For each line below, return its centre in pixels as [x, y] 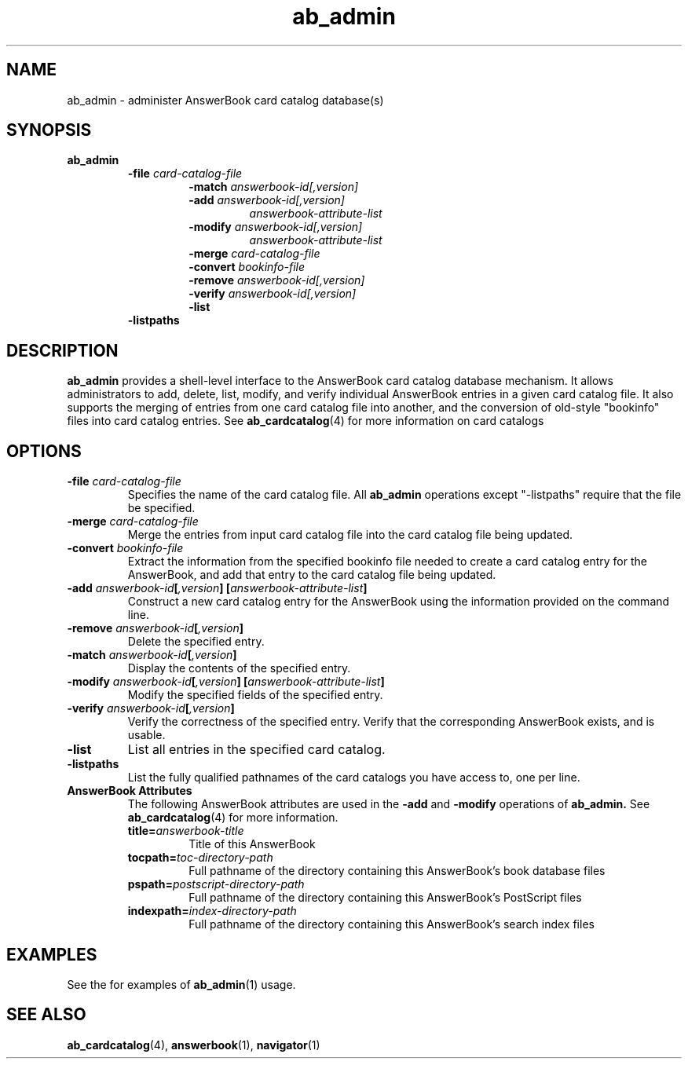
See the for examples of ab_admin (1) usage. [181, 984]
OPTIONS [44, 451]
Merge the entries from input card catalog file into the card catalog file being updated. [350, 535]
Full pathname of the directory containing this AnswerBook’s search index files [392, 924]
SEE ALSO [46, 1015]
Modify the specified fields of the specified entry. [255, 695]
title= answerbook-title [186, 831]
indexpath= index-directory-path [212, 911]
